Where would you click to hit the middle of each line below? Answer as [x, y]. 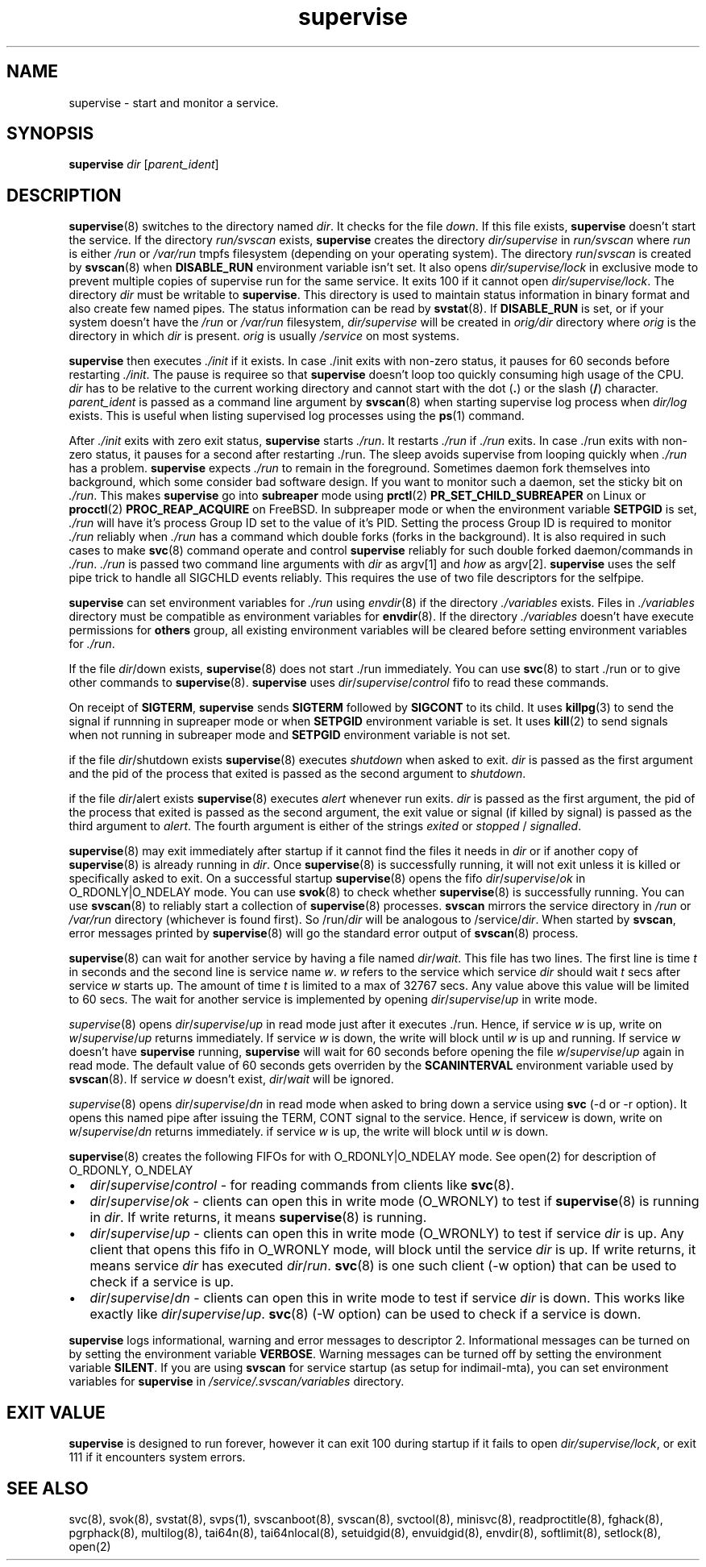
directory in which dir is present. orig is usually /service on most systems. [264, 336]
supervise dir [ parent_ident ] [144, 164]
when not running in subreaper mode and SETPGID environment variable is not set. [290, 735]
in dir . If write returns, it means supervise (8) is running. [258, 1218]
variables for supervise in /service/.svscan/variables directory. [237, 1382]
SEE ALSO [48, 1488]
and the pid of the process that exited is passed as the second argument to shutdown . [297, 774]
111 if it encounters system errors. [157, 1457]
